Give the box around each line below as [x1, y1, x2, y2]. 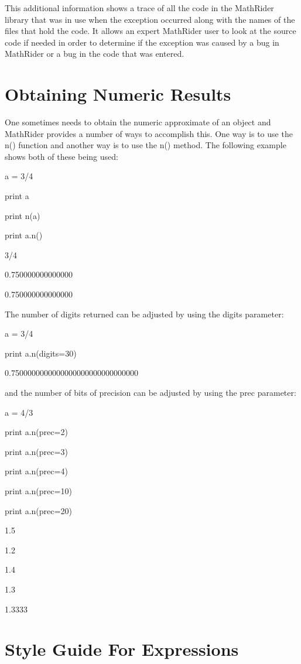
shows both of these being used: [5, 150, 118, 162]
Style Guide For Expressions [5, 637, 239, 661]
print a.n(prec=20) [5, 504, 72, 516]
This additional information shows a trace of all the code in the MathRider [5, 2, 274, 13]
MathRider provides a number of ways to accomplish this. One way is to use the [5, 127, 293, 139]
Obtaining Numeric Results [5, 82, 231, 106]
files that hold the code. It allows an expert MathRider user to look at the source [5, 25, 296, 37]
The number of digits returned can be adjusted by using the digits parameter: [5, 307, 284, 320]
